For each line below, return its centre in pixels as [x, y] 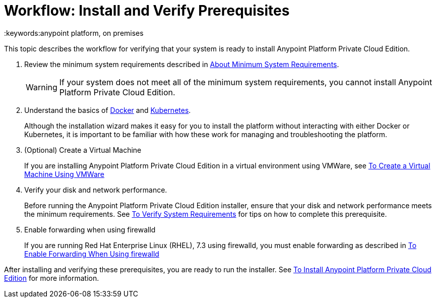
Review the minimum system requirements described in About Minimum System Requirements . [182, 64]
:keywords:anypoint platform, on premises [74, 33]
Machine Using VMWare [64, 174]
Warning [42, 87]
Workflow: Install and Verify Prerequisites [147, 11]
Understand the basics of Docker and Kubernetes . [108, 110]
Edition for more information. [52, 278]
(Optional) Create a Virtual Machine [83, 150]
